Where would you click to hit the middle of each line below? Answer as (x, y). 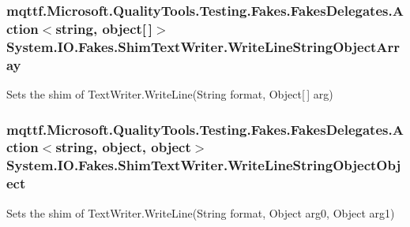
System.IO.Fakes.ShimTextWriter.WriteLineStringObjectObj (204, 165)
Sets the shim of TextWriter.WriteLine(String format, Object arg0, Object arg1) (201, 212)
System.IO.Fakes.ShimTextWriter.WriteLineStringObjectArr (203, 46)
